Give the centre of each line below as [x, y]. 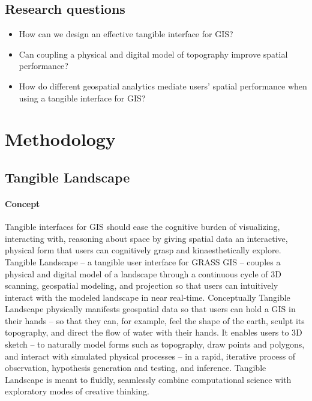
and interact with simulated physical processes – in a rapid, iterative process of [150, 356]
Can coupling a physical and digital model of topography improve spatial [153, 54]
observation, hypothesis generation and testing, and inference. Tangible [136, 368]
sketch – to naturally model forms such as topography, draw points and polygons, [155, 344]
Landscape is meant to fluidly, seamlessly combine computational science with [148, 379]
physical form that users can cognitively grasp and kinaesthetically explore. [143, 250]
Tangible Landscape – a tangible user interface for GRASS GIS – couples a [143, 261]
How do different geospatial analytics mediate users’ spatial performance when [163, 86]
